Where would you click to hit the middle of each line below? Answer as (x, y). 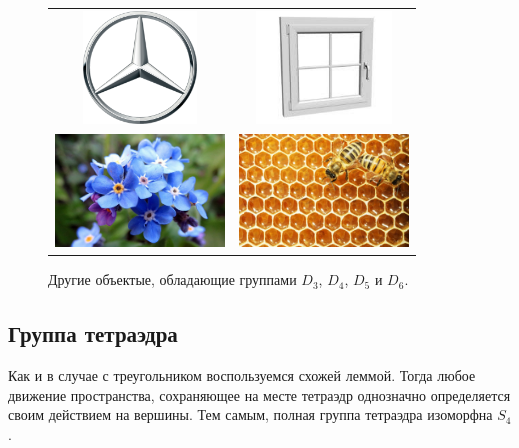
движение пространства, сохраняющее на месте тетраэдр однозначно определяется (259, 394)
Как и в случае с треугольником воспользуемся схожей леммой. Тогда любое (242, 375)
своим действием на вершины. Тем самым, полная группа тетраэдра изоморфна (250, 414)
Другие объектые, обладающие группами (172, 279)
